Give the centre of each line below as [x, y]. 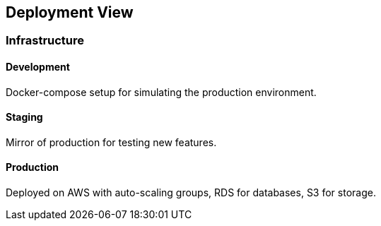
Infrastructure [45, 41]
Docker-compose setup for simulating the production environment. [161, 92]
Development [38, 67]
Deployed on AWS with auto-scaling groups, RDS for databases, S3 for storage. [191, 193]
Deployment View [70, 12]
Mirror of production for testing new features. [111, 142]
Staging [24, 117]
